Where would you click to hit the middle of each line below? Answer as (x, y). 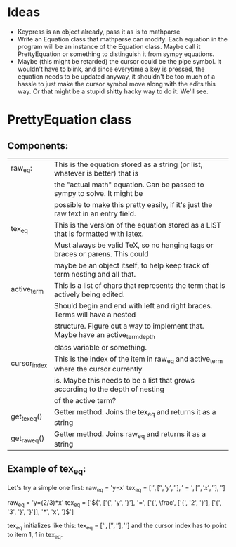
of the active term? (85, 401)
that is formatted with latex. (99, 234)
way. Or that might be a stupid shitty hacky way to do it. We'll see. (113, 91)
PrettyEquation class (70, 120)
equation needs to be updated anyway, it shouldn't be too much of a (116, 76)
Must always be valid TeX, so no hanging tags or (133, 245)
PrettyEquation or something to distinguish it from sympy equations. (116, 54)
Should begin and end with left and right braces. (133, 305)
